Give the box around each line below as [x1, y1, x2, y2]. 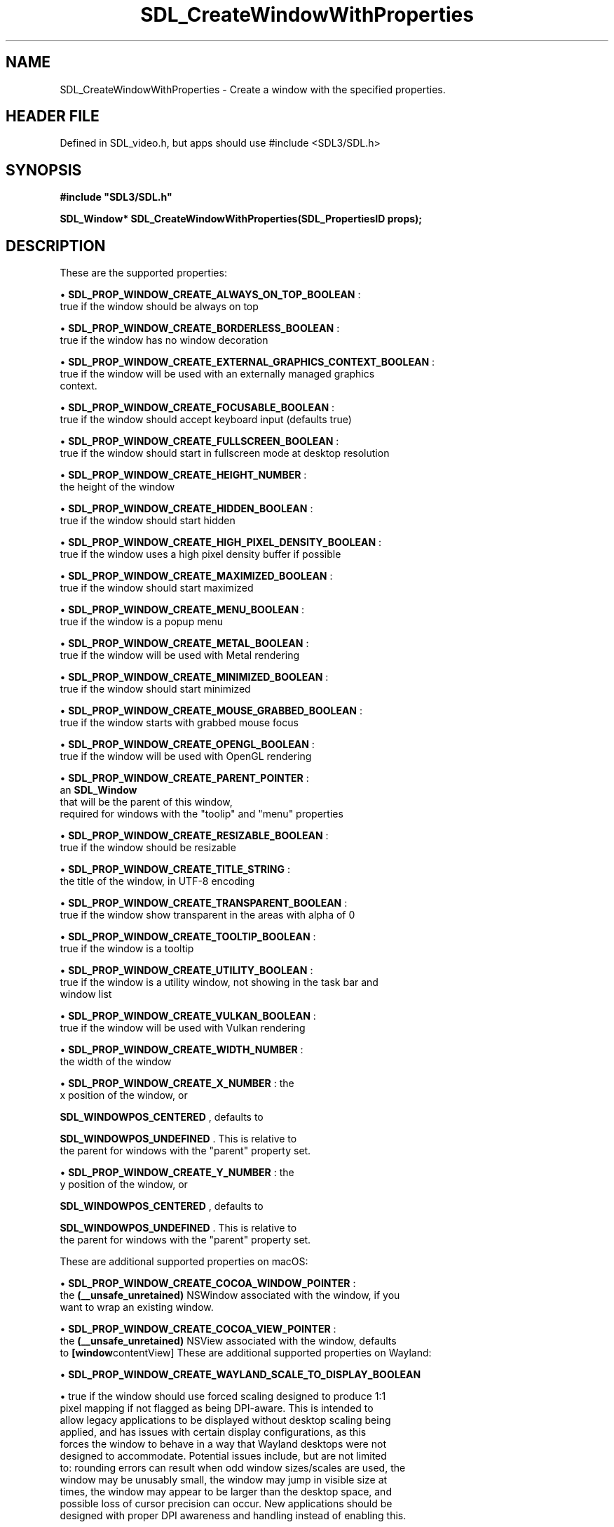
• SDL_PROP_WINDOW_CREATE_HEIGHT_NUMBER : [60, 469, 307, 481]
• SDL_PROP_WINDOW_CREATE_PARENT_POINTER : [60, 772, 309, 785]
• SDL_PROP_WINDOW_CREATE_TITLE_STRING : [60, 863, 291, 876]
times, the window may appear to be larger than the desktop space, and [60, 1486, 392, 1498]
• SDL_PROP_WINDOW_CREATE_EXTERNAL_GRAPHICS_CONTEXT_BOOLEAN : [60, 356, 435, 368]
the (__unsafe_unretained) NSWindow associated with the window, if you [60, 1289, 400, 1302]
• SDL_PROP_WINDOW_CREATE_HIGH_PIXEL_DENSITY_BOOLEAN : [60, 536, 382, 549]
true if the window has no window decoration [60, 334, 268, 347]
